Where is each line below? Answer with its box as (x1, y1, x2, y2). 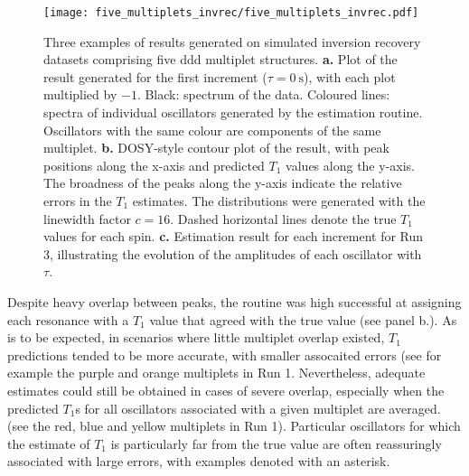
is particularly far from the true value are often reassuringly (110, 434, 442, 453)
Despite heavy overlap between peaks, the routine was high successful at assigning (7, 292, 462, 311)
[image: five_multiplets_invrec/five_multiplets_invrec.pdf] (43, 6, 419, 19)
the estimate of (7, 434, 90, 453)
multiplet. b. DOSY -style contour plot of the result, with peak (43, 138, 389, 157)
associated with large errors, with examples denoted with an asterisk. (7, 452, 390, 471)
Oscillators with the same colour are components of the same (43, 120, 381, 139)
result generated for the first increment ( (43, 67, 267, 86)
